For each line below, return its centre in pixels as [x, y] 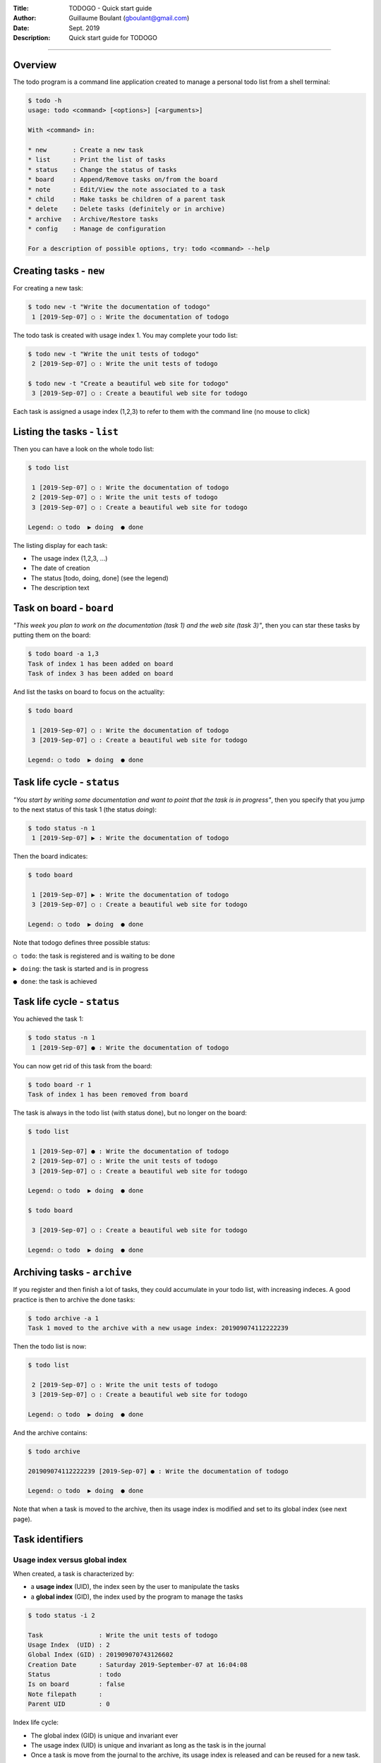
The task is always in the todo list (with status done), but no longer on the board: [130, 1113]
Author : [25, 18]
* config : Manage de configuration [97, 229]
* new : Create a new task [86, 150]
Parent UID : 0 [69, 1704]
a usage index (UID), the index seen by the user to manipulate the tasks [135, 1587]
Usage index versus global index [70, 1560]
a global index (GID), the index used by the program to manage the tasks [137, 1597]
